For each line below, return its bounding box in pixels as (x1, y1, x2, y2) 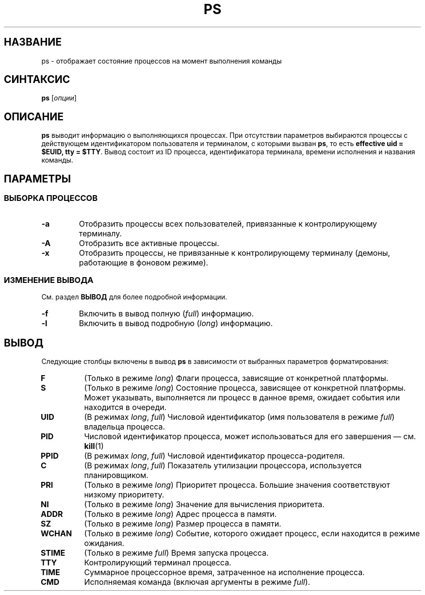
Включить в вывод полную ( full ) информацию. (79, 309, 254, 319)
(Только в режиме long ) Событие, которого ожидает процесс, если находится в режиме (84, 529, 420, 539)
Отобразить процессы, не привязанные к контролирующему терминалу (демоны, (79, 248, 391, 258)
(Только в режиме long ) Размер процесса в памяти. (84, 519, 281, 529)
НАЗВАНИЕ (4, 36, 62, 49)
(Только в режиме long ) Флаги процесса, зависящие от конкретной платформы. (84, 373, 389, 383)
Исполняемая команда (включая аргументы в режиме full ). (84, 577, 311, 587)
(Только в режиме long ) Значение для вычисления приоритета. (84, 499, 325, 510)
